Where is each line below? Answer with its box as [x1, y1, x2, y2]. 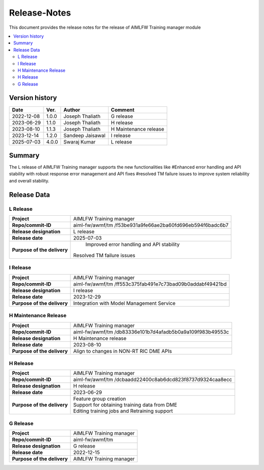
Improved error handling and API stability [86, 241, 180, 248]
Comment [110, 106, 134, 113]
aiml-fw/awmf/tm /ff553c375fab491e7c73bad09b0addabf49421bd [73, 281, 227, 287]
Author [64, 106, 81, 113]
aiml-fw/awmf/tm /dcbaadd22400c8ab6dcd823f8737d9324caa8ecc [73, 376, 232, 383]
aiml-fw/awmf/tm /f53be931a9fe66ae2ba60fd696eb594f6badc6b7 [73, 222, 229, 229]
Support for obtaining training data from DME [73, 402, 177, 409]
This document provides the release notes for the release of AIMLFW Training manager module [9, 24, 201, 30]
